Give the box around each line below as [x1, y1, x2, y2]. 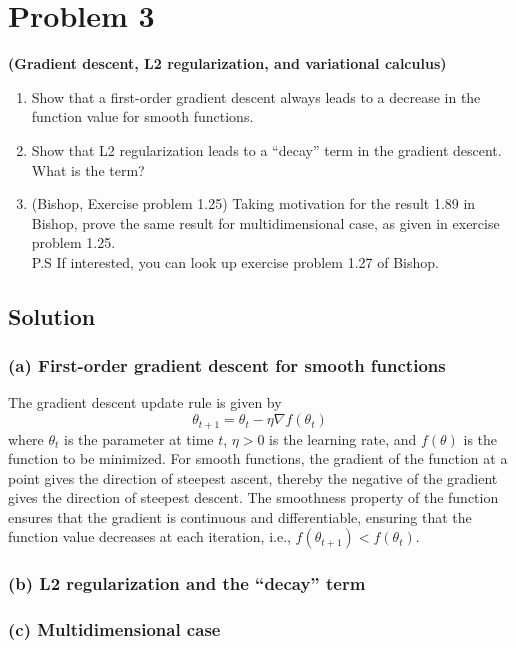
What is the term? [31, 159, 145, 180]
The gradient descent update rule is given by [8, 392, 282, 413]
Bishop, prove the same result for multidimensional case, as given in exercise [31, 212, 500, 233]
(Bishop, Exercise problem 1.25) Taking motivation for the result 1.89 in [31, 193, 476, 214]
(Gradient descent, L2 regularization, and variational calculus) [8, 53, 447, 74]
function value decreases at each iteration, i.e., [8, 526, 291, 547]
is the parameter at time [64, 428, 214, 449]
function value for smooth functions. [31, 106, 254, 127]
